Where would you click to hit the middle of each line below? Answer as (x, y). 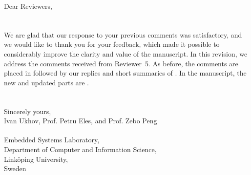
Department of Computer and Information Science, (80, 149)
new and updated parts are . (47, 82)
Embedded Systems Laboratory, (52, 140)
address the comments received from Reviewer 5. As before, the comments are (121, 63)
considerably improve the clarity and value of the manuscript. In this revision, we (126, 53)
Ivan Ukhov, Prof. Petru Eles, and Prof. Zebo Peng (81, 121)
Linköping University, (36, 159)
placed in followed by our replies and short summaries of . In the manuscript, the (125, 73)
